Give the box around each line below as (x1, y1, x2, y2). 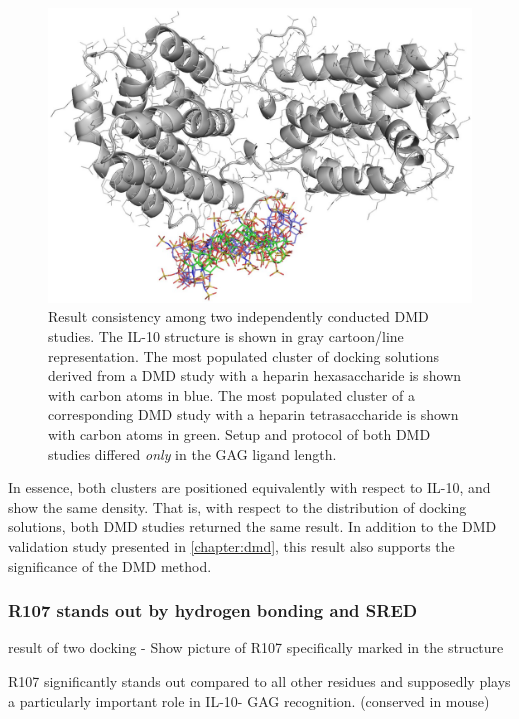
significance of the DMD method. (8, 555, 212, 576)
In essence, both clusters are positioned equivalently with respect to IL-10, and (8, 477, 491, 498)
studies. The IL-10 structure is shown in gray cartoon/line (48, 326, 404, 346)
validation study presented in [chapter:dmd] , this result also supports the (8, 535, 455, 556)
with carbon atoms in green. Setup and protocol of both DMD (48, 423, 431, 444)
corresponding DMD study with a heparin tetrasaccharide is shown (48, 404, 459, 425)
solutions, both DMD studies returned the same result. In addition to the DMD (8, 516, 497, 537)
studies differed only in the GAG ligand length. (48, 443, 337, 464)
